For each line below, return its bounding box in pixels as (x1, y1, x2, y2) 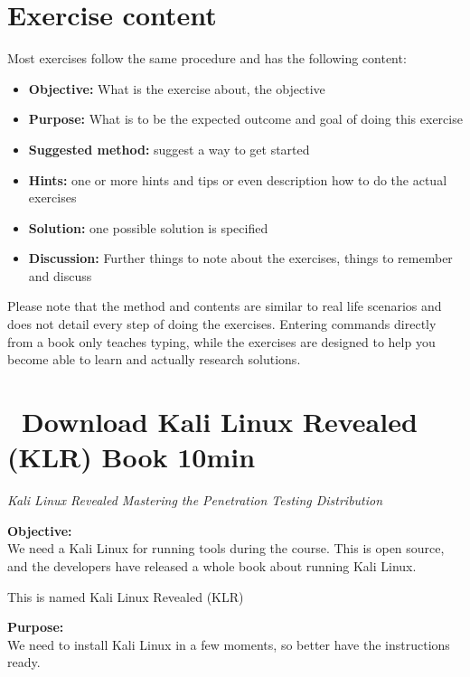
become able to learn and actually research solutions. (7, 350, 301, 369)
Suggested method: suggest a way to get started (28, 139, 310, 158)
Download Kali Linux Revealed (22, 403, 418, 440)
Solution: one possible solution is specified (28, 218, 268, 237)
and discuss (28, 266, 92, 285)
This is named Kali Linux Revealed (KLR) (7, 587, 244, 606)
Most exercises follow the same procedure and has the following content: (7, 49, 407, 68)
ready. (7, 653, 41, 672)
